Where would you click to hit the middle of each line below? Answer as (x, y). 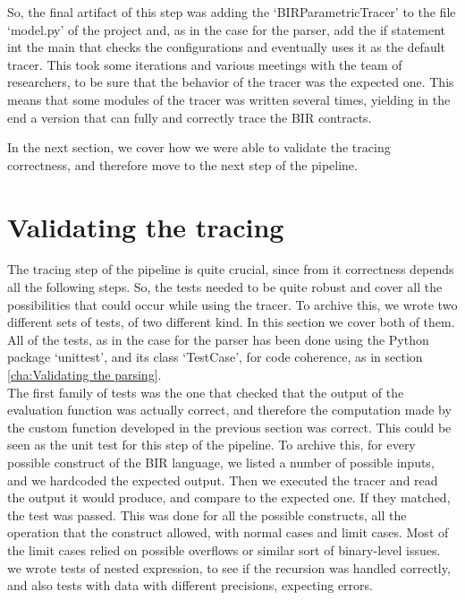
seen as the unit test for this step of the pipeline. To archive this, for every (211, 445)
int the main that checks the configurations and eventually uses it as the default (227, 47)
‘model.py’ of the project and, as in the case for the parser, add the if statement (227, 29)
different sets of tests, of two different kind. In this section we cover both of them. (231, 322)
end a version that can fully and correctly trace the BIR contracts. (190, 117)
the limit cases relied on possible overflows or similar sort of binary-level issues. (224, 549)
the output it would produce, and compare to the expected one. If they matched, (229, 497)
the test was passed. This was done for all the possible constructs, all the (207, 514)
